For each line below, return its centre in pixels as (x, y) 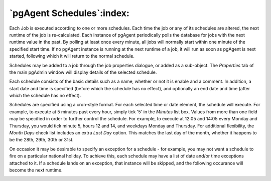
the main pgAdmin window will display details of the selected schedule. (83, 72)
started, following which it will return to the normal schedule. (72, 56)
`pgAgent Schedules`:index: (70, 13)
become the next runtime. (36, 170)
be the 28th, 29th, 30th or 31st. (41, 140)
